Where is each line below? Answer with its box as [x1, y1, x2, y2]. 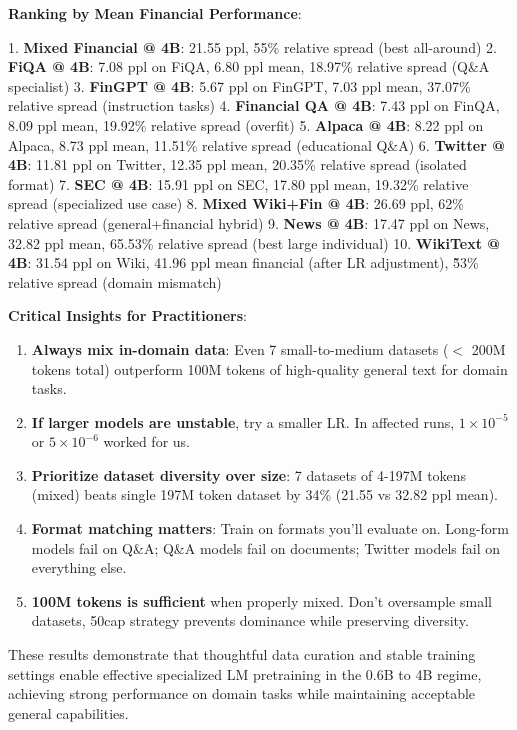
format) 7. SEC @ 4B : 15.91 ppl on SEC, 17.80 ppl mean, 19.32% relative [8, 173, 469, 194]
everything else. [31, 557, 127, 578]
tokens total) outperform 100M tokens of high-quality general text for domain [31, 358, 508, 379]
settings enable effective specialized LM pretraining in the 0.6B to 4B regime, [8, 663, 482, 684]
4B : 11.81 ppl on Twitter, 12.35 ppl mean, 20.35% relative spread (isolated [8, 154, 467, 175]
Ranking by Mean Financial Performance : [8, 3, 302, 23]
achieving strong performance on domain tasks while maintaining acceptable [8, 683, 476, 704]
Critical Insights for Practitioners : [8, 305, 247, 326]
